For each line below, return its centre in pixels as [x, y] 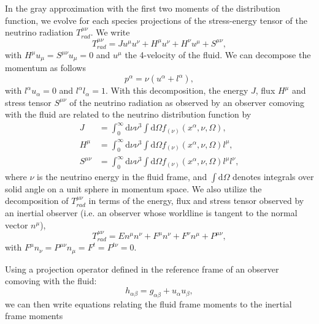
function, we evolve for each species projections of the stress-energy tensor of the [156, 20]
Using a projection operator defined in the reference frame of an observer [142, 269]
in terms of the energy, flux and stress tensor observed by [196, 201]
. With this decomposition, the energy [177, 90]
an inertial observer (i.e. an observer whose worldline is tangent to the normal [151, 213]
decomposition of [37, 201]
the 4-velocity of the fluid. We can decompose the [218, 55]
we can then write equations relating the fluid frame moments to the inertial [148, 303]
